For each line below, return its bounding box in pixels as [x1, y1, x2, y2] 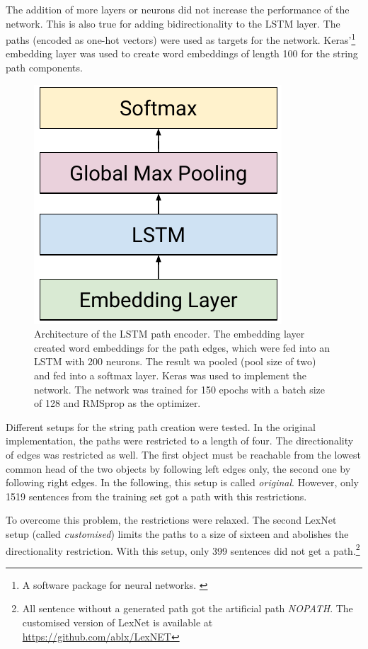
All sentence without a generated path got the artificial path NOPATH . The [22, 601, 353, 616]
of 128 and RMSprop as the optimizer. [34, 396, 201, 410]
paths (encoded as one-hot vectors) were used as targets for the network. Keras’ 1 [6, 30, 356, 47]
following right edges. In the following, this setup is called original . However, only [6, 475, 359, 490]
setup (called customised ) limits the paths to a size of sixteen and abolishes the [6, 526, 349, 541]
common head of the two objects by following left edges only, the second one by [6, 461, 351, 476]
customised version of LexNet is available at [22, 614, 213, 629]
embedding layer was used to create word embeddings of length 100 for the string [6, 46, 358, 61]
